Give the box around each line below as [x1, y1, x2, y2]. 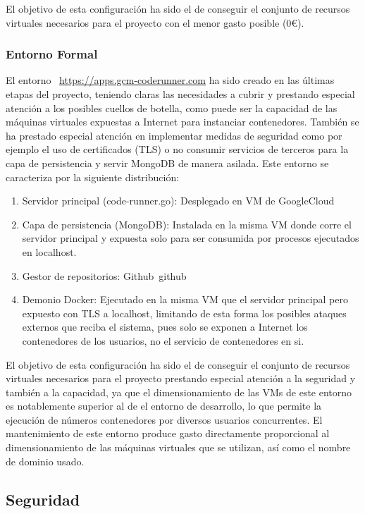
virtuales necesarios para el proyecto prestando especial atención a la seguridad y [6, 371, 356, 386]
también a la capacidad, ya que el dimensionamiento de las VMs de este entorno [6, 384, 352, 399]
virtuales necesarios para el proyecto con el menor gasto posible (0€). [6, 15, 304, 30]
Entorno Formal [6, 45, 98, 63]
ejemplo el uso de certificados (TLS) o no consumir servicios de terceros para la [6, 142, 349, 157]
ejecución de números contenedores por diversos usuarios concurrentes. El [6, 412, 323, 427]
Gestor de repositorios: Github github [22, 268, 187, 283]
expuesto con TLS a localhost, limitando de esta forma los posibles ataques [22, 305, 347, 320]
